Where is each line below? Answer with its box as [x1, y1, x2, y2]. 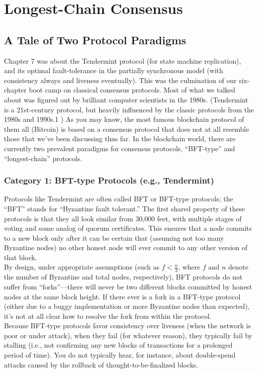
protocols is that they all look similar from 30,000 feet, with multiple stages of [4, 213, 242, 223]
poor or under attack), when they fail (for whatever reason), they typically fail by [4, 330, 253, 340]
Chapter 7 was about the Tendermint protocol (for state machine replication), [4, 55, 241, 66]
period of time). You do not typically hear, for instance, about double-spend [4, 350, 236, 360]
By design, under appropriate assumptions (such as [4, 262, 160, 272]
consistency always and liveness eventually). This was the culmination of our [4, 75, 237, 85]
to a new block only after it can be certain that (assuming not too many [4, 232, 224, 243]
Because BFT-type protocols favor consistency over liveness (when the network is [4, 320, 251, 331]
